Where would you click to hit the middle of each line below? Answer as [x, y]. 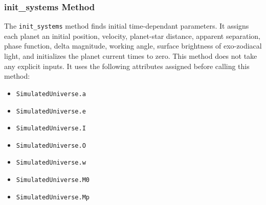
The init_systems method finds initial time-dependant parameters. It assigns [127, 26]
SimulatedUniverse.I [51, 129]
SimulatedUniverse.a [51, 94]
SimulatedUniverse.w [51, 163]
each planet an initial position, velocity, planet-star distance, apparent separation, [132, 36]
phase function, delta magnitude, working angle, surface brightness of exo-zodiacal [133, 46]
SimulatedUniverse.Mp [53, 197]
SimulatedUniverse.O [51, 145]
